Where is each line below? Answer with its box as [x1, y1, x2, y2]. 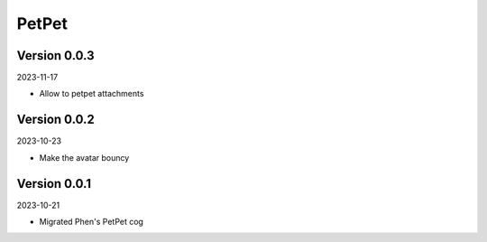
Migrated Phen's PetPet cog [39, 217, 144, 228]
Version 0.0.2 [16, 112, 95, 127]
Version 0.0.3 [16, 48, 95, 63]
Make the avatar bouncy [39, 152, 130, 163]
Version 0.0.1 [16, 176, 92, 191]
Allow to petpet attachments [39, 88, 144, 99]
